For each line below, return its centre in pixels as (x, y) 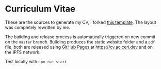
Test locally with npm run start (36, 61)
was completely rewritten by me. (38, 27)
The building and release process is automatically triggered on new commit (80, 37)
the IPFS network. (23, 52)
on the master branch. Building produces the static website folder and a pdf (80, 41)
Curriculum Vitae (40, 9)
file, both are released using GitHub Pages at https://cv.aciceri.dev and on (79, 47)
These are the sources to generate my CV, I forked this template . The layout (81, 22)
